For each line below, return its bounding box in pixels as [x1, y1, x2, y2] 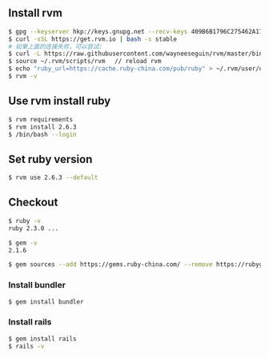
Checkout [8, 196, 58, 209]
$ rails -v [8, 342, 45, 350]
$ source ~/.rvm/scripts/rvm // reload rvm [8, 58, 162, 66]
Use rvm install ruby [8, 94, 111, 108]
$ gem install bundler [8, 297, 84, 306]
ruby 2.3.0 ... [8, 224, 59, 233]
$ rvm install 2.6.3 [8, 123, 78, 131]
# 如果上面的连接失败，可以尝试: [8, 42, 102, 50]
